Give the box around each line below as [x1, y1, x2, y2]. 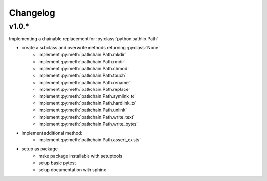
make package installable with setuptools [38, 153, 123, 159]
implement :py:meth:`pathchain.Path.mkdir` [38, 52, 126, 58]
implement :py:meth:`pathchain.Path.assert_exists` [38, 136, 141, 143]
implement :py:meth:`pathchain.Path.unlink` [38, 107, 127, 113]
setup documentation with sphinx [38, 167, 106, 173]
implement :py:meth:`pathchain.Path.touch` [38, 72, 126, 79]
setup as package [21, 146, 58, 152]
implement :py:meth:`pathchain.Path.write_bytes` [38, 121, 138, 127]
